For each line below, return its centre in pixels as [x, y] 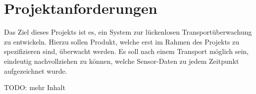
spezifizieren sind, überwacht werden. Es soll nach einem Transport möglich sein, [126, 51]
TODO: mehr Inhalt [35, 87]
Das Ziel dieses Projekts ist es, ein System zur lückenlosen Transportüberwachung [128, 32]
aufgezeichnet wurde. [36, 70]
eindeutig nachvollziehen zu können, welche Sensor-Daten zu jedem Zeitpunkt [122, 61]
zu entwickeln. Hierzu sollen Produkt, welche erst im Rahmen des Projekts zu [122, 41]
